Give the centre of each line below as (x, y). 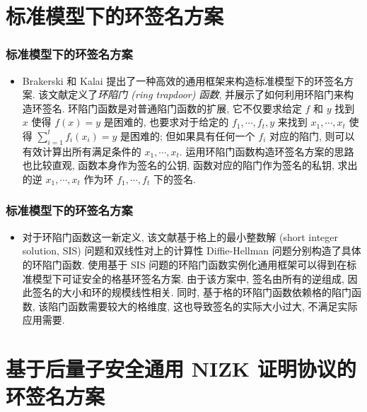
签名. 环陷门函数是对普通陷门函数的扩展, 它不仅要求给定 (172, 108)
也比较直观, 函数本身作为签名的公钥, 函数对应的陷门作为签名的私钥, (178, 165)
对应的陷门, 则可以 (312, 135)
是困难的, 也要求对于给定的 (166, 122)
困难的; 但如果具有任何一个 (193, 135)
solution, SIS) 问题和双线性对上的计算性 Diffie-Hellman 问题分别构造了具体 (192, 251)
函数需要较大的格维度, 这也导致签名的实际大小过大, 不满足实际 (213, 306)
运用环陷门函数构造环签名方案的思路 (270, 151)
